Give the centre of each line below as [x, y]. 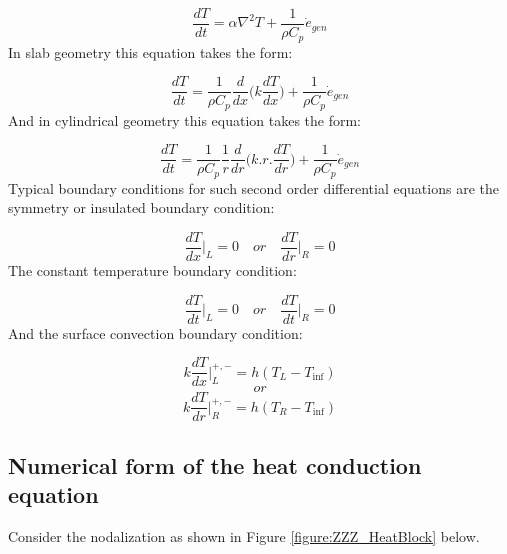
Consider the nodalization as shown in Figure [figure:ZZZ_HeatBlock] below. [244, 535]
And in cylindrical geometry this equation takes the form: [185, 119]
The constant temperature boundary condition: [152, 269]
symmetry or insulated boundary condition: [141, 207]
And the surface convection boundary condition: [155, 332]
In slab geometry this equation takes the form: [150, 51]
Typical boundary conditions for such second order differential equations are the [253, 187]
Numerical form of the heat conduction [215, 464]
